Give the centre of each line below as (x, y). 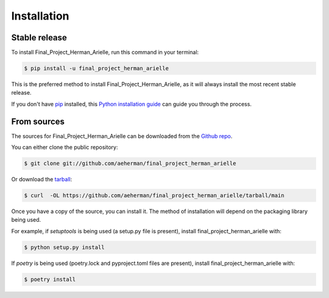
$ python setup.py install (64, 247)
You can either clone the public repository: (65, 147)
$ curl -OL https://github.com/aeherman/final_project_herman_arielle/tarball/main (154, 196)
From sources (38, 121)
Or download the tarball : (42, 180)
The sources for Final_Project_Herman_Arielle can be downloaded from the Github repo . (122, 136)
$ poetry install (50, 279)
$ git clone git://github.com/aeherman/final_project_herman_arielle (130, 164)
